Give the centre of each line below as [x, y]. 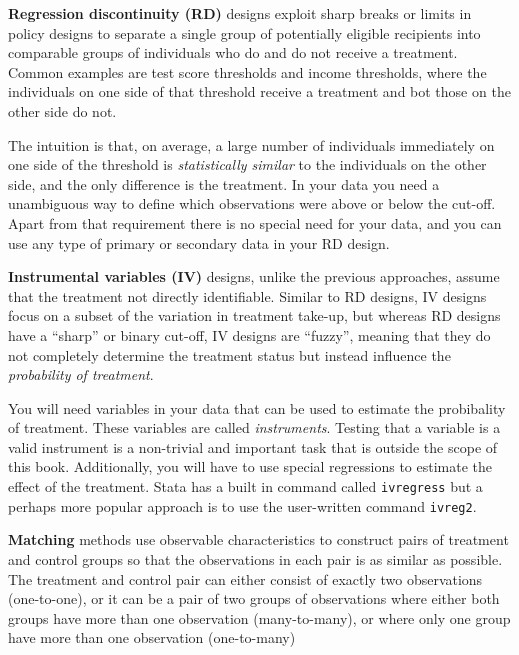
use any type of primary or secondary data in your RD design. [199, 242]
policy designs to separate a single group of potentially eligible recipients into [244, 32]
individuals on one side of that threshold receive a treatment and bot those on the [259, 91]
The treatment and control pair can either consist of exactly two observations [245, 578]
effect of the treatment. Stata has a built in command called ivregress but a [245, 486]
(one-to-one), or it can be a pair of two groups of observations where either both [254, 598]
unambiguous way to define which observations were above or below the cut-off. [252, 203]
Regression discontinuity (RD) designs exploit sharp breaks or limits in [240, 13]
